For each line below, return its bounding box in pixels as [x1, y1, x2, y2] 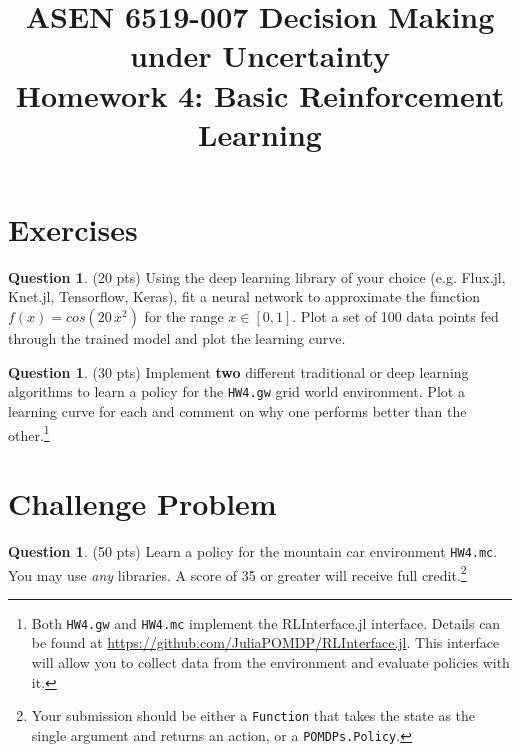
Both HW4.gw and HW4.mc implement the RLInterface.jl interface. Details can [31, 612, 501, 633]
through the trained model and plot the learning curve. [8, 328, 346, 349]
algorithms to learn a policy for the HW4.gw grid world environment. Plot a [8, 381, 465, 402]
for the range [144, 306, 224, 327]
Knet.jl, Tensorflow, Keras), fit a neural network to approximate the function [8, 286, 481, 307]
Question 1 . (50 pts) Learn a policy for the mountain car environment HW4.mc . [8, 540, 498, 561]
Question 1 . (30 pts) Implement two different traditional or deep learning [8, 361, 469, 382]
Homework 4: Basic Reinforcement [15, 74, 505, 115]
